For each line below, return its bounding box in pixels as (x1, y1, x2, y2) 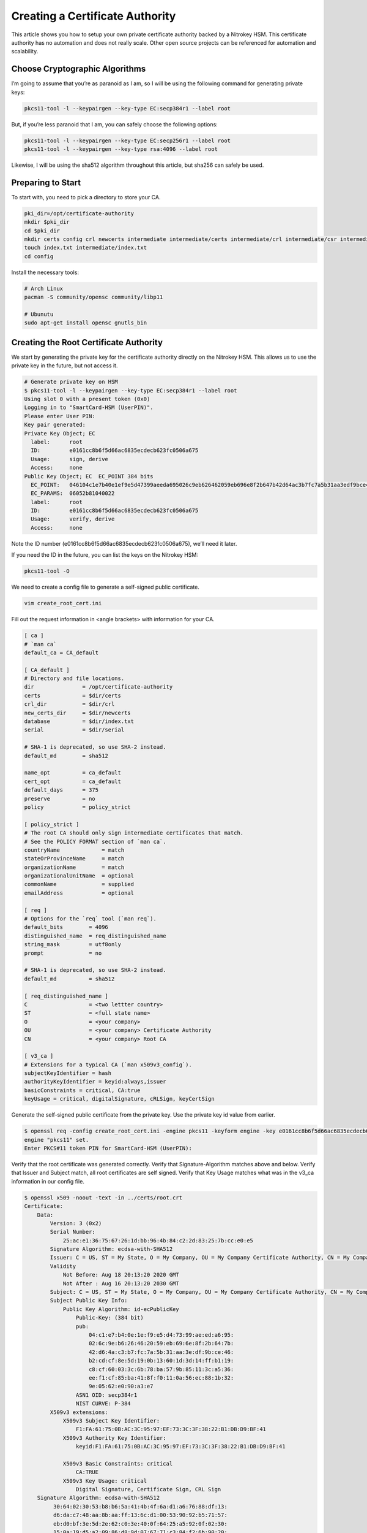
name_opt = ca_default (24, 770, 122, 776)
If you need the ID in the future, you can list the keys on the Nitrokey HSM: (11, 551, 199, 559)
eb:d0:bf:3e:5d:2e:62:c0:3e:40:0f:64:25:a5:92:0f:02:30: (53, 1520, 228, 1527)
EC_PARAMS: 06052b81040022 (31, 490, 115, 497)
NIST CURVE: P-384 (75, 1400, 131, 1407)
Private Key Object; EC (24, 430, 96, 437)
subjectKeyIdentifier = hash (24, 1070, 112, 1077)
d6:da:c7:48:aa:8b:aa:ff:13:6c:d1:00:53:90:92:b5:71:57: (53, 1512, 228, 1519)
